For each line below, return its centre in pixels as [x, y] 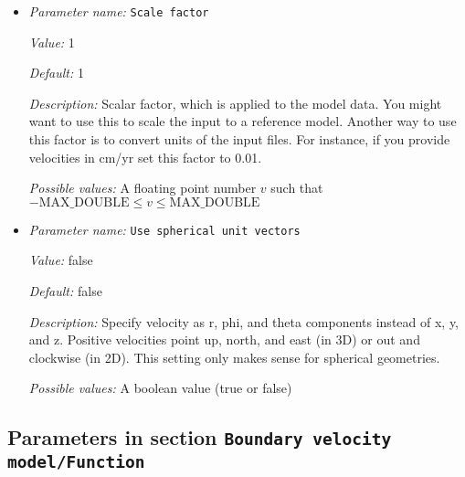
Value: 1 [52, 42]
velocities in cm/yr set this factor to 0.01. [145, 157]
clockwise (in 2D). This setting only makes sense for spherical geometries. [234, 357]
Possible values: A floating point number [143, 188]
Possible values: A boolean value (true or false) [160, 388]
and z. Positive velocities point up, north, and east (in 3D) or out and [224, 339]
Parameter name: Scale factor [119, 11]
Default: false [65, 291]
